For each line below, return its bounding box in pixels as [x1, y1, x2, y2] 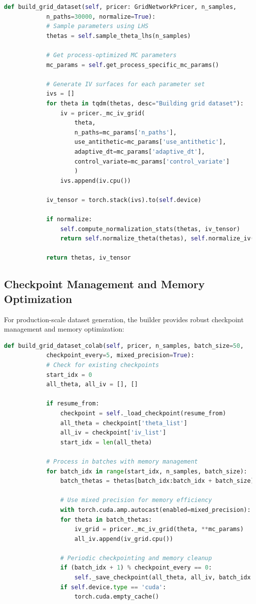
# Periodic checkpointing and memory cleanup [60, 554, 212, 562]
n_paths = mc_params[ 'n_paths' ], [74, 129, 177, 136]
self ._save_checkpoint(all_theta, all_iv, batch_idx [74, 574, 251, 581]
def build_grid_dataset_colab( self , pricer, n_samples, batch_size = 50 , [4, 342, 244, 349]
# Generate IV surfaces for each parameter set [46, 80, 205, 88]
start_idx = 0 [46, 371, 93, 378]
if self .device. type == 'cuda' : [60, 583, 166, 591]
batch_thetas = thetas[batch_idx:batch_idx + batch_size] [60, 477, 255, 485]
